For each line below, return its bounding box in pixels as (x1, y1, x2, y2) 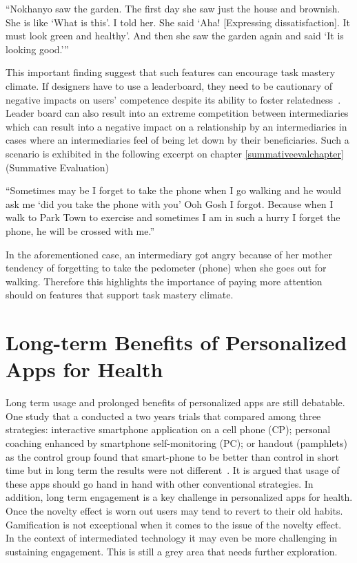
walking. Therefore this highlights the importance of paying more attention (6, 274, 323, 288)
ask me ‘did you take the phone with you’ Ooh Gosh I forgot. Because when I (6, 196, 334, 211)
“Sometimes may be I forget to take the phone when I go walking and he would (6, 183, 341, 198)
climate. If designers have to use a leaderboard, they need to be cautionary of (6, 78, 333, 93)
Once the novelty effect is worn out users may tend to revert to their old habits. (6, 503, 343, 517)
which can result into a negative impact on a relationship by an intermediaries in (6, 119, 347, 133)
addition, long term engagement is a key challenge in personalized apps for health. (6, 490, 353, 504)
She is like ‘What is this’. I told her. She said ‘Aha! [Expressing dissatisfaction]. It (6, 15, 350, 29)
